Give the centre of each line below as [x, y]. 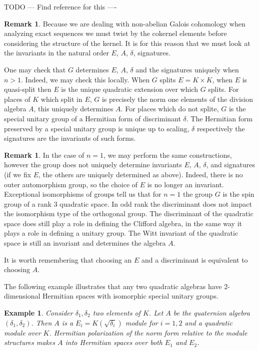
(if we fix [18, 174]
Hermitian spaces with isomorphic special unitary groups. [130, 296]
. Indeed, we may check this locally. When [85, 79]
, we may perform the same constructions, [168, 155]
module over [22, 332]
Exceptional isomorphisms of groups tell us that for [83, 194]
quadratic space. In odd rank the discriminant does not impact [156, 203]
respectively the [221, 128]
